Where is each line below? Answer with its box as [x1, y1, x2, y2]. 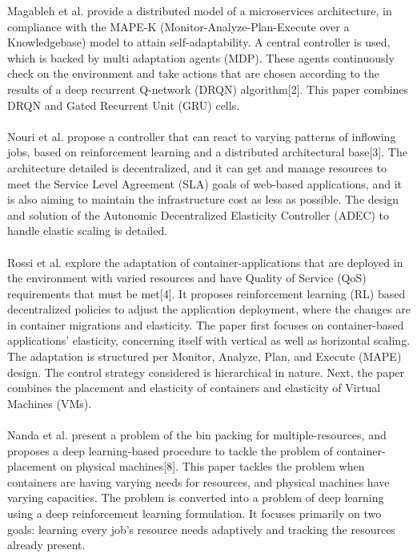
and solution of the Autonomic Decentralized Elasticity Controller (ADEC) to [7, 206, 390, 223]
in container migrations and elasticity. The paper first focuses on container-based [7, 316, 404, 333]
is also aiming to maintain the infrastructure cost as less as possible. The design [7, 191, 399, 208]
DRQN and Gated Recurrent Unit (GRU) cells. [7, 96, 240, 113]
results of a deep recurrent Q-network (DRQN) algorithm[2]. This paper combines [7, 80, 409, 97]
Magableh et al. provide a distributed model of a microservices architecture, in [7, 2, 392, 18]
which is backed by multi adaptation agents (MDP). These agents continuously [7, 49, 395, 66]
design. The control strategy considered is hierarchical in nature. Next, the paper [7, 363, 405, 380]
